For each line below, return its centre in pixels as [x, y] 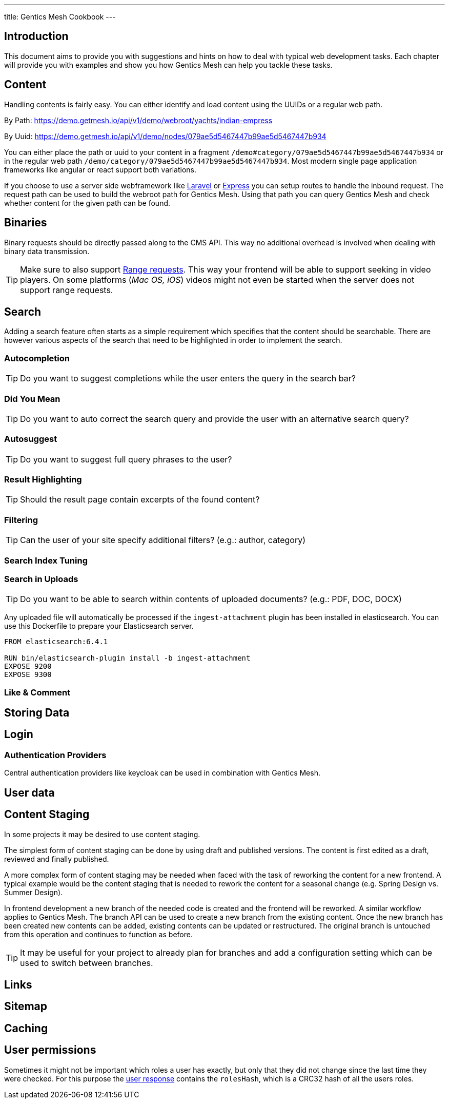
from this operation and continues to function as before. [98, 934]
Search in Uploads [41, 579]
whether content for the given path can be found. [87, 203]
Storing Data [37, 713]
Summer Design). [34, 892]
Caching [26, 1028]
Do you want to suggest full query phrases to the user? [126, 459]
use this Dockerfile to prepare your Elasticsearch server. [99, 626]
